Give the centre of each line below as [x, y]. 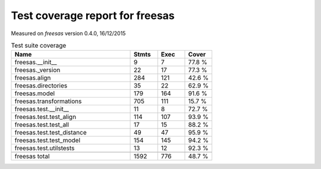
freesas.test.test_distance [51, 133]
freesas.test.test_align [45, 117]
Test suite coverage [39, 46]
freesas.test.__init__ [42, 109]
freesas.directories [41, 86]
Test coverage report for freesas [93, 15]
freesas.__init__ [36, 62]
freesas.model [35, 93]
